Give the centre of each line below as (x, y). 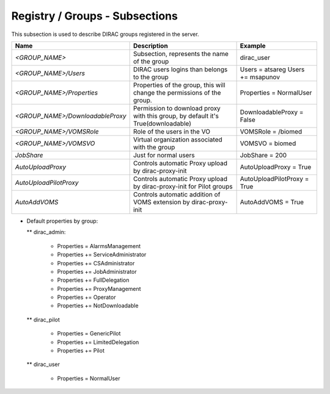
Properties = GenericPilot (89, 334)
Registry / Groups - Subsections (95, 16)
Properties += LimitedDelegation (98, 342)
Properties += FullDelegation (93, 280)
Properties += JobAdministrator (97, 271)
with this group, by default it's (176, 116)
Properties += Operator (86, 297)
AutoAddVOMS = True (272, 202)
